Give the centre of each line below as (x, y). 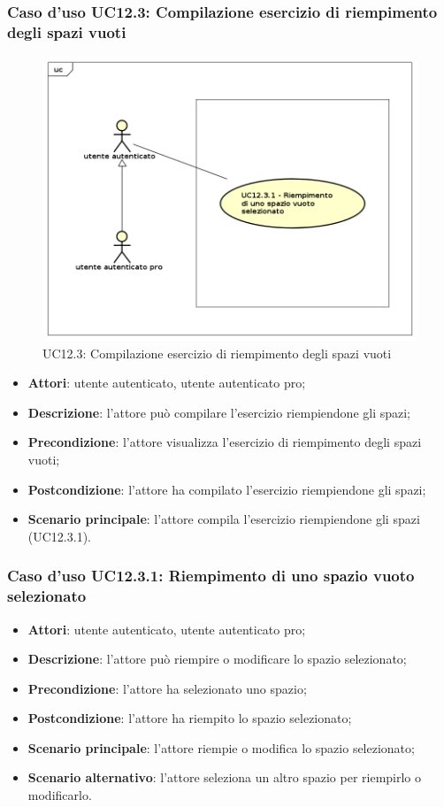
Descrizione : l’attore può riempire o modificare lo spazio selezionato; (217, 659)
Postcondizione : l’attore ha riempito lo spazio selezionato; (190, 718)
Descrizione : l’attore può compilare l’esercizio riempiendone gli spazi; (219, 412)
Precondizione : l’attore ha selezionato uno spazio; (167, 688)
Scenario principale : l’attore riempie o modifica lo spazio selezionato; (221, 747)
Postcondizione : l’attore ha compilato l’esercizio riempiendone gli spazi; (227, 489)
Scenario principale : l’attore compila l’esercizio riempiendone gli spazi (224, 519)
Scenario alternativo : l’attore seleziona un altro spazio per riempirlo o (225, 777)
